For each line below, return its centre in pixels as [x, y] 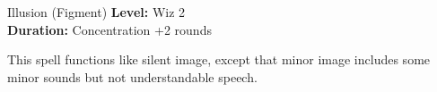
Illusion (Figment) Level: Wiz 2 [96, 12]
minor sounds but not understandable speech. [132, 76]
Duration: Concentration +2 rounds [109, 29]
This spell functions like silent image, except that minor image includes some [219, 59]
